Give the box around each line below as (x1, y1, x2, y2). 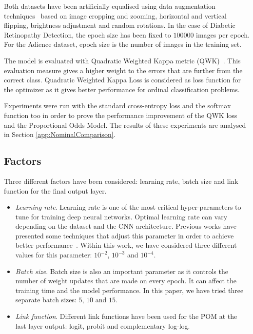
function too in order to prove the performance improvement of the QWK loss (4, 110, 237, 120)
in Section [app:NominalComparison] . (4, 129, 116, 139)
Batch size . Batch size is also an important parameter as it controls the (15, 266, 228, 276)
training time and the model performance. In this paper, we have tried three (15, 285, 244, 295)
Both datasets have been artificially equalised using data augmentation (4, 1, 215, 11)
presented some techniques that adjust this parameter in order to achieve (15, 230, 234, 240)
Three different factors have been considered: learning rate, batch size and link (4, 176, 238, 186)
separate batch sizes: (15, 295, 77, 305)
